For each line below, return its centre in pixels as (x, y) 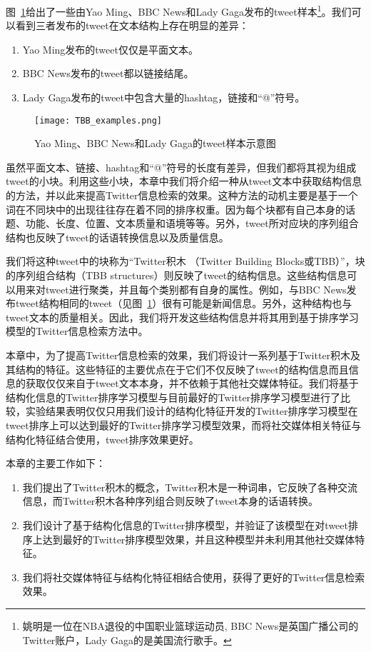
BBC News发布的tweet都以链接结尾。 (108, 73)
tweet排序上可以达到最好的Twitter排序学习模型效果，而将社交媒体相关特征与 (184, 425)
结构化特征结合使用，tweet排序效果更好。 (102, 439)
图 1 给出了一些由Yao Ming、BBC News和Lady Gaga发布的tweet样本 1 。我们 (179, 10)
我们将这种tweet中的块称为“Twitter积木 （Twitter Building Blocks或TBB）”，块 (185, 261)
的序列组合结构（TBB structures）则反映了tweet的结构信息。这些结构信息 (177, 275)
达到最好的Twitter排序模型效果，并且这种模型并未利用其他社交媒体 (199, 539)
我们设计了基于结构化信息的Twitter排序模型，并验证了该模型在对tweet (185, 525)
